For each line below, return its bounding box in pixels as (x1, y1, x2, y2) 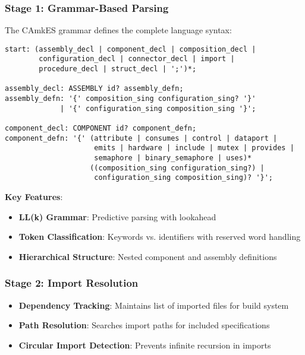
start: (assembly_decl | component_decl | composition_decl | (5, 45, 256, 53)
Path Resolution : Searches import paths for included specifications (18, 319, 270, 331)
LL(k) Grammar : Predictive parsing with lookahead (18, 210, 216, 223)
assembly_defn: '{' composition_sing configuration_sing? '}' (5, 94, 256, 103)
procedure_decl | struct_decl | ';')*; (39, 65, 197, 74)
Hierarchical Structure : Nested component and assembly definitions (18, 250, 277, 262)
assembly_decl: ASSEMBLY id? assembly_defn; (5, 84, 184, 93)
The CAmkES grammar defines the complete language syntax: (5, 24, 232, 36)
